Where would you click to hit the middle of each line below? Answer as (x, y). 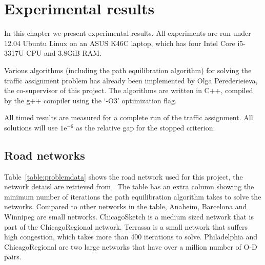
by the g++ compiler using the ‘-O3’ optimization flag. (90, 100)
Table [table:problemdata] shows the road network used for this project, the (124, 176)
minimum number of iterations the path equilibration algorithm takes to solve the (133, 196)
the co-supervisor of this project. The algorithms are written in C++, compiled (129, 90)
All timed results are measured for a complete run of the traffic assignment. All (129, 117)
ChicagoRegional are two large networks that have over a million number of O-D (131, 246)
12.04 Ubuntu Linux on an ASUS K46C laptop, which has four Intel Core (120, 43)
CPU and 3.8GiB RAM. (64, 53)
